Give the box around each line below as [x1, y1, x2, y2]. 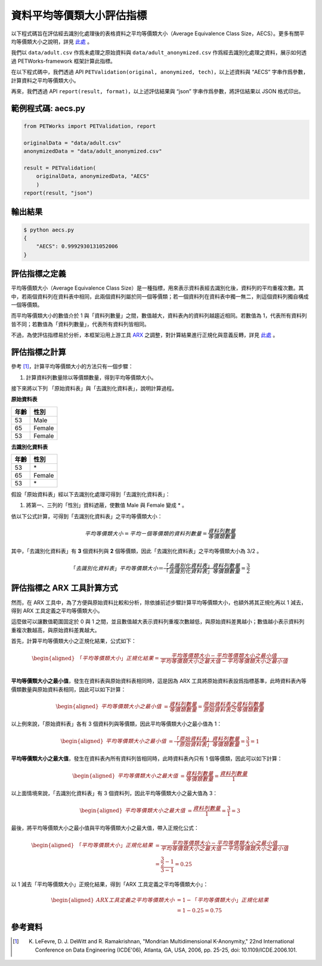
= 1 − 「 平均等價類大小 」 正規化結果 [177, 896, 270, 903]
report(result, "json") [23, 190, 94, 196]
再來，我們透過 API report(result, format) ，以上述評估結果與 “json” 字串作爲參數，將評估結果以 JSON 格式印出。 [11, 87, 304, 95]
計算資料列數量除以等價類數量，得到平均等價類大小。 [26, 374, 157, 381]
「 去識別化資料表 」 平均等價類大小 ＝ [70, 565, 164, 571]
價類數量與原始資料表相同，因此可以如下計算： [11, 685, 126, 693]
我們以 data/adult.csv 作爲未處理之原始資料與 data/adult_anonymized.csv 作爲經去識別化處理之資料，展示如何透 [11, 49, 307, 56]
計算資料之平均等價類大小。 [11, 76, 79, 84]
